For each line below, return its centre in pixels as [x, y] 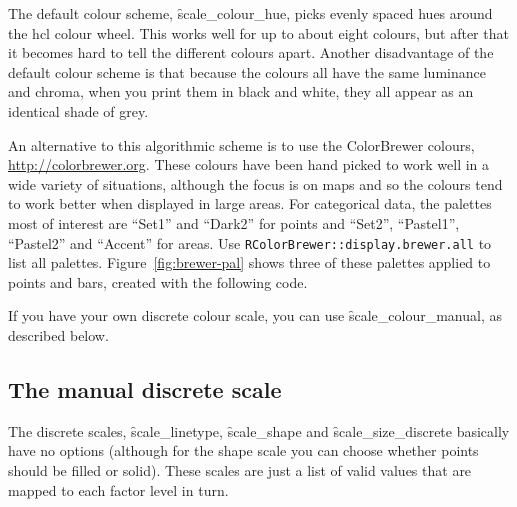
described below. [58, 334]
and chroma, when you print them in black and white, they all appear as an [241, 91]
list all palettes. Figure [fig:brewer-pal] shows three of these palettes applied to [249, 262]
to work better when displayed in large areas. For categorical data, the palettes [250, 203]
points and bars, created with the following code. [158, 281]
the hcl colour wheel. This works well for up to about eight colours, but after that [258, 32]
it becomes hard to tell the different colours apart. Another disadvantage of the [251, 52]
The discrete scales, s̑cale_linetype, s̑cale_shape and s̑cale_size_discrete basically [259, 430]
